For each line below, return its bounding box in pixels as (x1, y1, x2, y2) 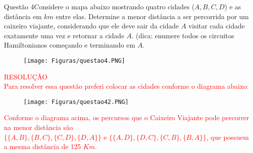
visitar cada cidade (188, 21, 245, 31)
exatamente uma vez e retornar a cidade (4, 30, 124, 40)
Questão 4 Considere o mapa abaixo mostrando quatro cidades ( (4, 1, 195, 11)
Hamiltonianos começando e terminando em (4, 40, 136, 50)
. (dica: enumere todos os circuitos (132, 30, 234, 40)
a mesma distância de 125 (4, 141, 81, 152)
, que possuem (206, 131, 249, 142)
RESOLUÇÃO (4, 71, 47, 81)
